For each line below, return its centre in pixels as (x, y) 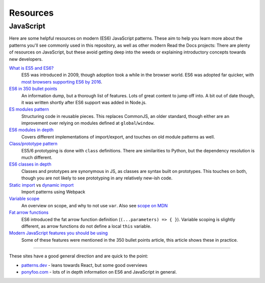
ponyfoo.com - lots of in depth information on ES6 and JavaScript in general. (99, 272)
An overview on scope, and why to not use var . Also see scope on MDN (94, 205)
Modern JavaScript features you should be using (58, 233)
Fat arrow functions (29, 212)
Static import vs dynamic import (41, 185)
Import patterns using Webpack (53, 192)
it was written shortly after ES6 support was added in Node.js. (84, 102)
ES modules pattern (29, 109)
